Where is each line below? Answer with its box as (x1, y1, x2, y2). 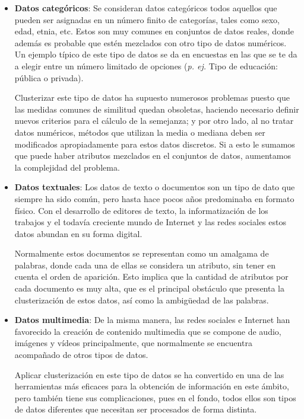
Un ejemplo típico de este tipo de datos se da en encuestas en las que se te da (14, 48, 297, 60)
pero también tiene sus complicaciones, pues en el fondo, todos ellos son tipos (14, 391, 296, 404)
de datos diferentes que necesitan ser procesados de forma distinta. (14, 403, 257, 415)
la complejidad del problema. (14, 161, 120, 173)
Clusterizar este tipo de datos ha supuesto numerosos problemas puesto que (14, 91, 290, 104)
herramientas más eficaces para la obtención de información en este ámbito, (14, 380, 289, 392)
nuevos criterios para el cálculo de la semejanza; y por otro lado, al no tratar (14, 114, 294, 127)
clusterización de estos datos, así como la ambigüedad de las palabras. (14, 293, 269, 306)
